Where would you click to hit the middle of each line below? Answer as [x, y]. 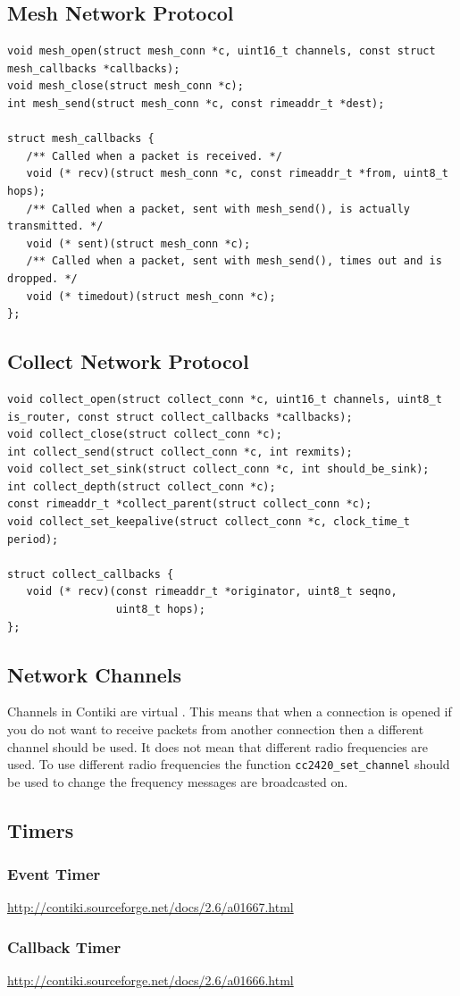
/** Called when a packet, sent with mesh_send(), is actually [218, 209]
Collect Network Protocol [128, 361]
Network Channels [95, 674]
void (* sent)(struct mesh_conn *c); [138, 243]
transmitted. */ [55, 226]
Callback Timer [64, 946]
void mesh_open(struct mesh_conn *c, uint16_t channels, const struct [222, 51]
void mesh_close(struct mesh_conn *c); [125, 86]
